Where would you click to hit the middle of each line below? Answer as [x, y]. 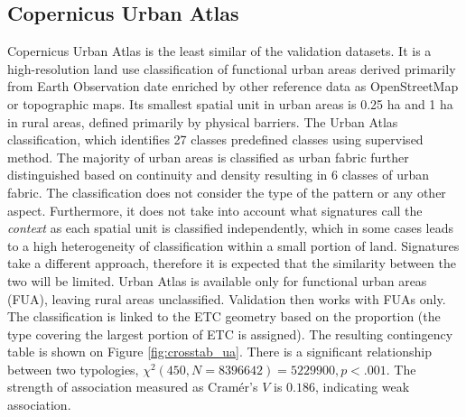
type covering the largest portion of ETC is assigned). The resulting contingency [230, 334]
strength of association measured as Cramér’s [133, 387]
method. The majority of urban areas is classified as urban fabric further [208, 157]
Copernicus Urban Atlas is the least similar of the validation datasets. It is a [219, 51]
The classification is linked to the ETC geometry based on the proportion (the [224, 316]
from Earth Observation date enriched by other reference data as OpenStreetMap [233, 86]
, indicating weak [362, 387]
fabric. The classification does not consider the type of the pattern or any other [227, 192]
